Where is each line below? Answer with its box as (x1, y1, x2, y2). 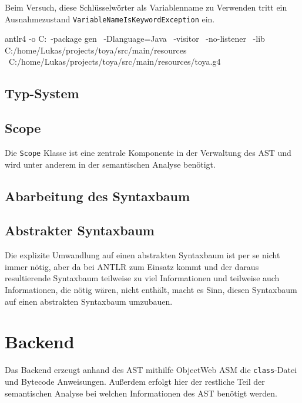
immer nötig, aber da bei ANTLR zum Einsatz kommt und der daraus (5, 260, 259, 272)
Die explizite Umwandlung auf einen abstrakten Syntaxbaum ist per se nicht (5, 249, 280, 261)
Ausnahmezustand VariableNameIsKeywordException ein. (5, 12, 215, 25)
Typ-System (5, 84, 79, 102)
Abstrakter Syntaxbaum (5, 221, 155, 239)
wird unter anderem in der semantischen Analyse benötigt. (5, 158, 216, 170)
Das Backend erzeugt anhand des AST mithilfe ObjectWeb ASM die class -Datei (5, 364, 297, 376)
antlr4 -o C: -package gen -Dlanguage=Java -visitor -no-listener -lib (5, 32, 265, 45)
